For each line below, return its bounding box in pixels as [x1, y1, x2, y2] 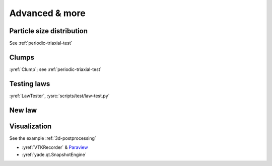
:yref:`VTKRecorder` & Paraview [22, 144, 88, 150]
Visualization [9, 122, 52, 130]
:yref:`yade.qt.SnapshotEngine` [22, 151, 87, 157]
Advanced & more [9, 8, 86, 19]
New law [9, 106, 37, 114]
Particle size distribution [9, 27, 88, 35]
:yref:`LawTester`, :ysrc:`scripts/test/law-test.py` [9, 93, 110, 99]
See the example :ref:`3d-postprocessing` [9, 135, 97, 141]
